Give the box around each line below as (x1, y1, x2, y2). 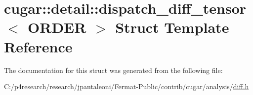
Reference (4, 36, 73, 56)
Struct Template (115, 17, 229, 37)
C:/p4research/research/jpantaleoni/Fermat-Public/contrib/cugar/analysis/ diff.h (4, 81, 249, 92)
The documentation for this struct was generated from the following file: (4, 65, 223, 75)
